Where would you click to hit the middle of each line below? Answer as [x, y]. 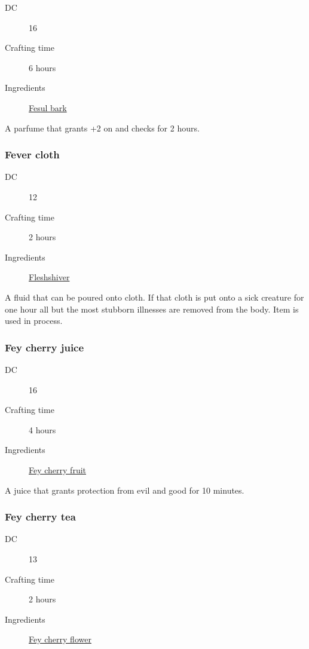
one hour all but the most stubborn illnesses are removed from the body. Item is [152, 309]
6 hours [42, 67]
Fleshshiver [49, 277]
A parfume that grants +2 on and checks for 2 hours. [102, 128]
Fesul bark [48, 107]
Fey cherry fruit [57, 469]
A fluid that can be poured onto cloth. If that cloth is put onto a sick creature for [154, 297]
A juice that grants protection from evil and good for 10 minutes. [125, 490]
